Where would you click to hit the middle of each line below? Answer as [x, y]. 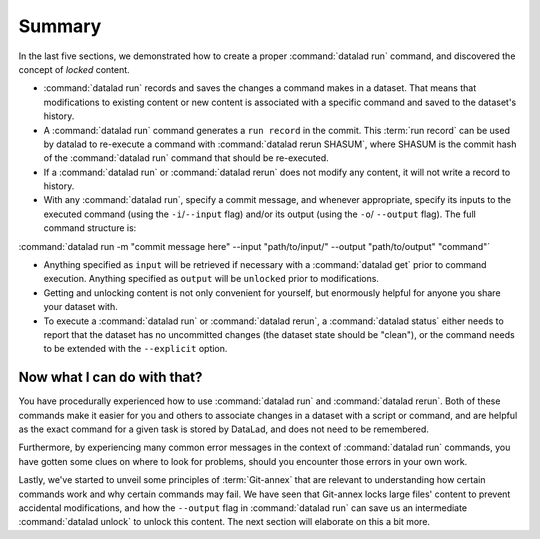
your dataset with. [81, 307]
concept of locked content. [74, 69]
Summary [60, 26]
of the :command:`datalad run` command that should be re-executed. [186, 158]
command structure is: [90, 228]
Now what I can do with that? [110, 377]
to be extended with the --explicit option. [135, 349]
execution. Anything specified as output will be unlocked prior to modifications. [211, 279]
